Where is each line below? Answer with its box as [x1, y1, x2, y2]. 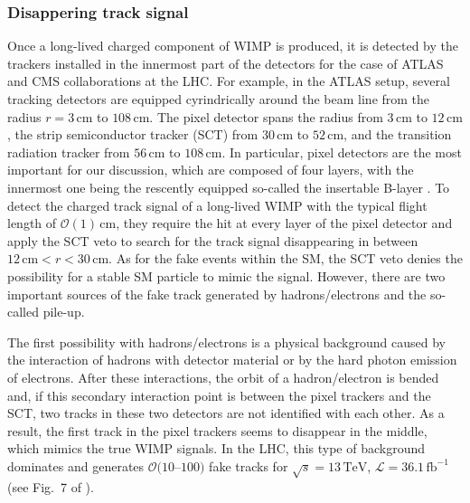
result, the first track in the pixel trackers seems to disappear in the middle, [7, 421, 428, 440]
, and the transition [343, 125, 452, 144]
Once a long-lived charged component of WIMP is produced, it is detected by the [7, 36, 458, 55]
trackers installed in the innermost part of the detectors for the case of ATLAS [7, 53, 444, 72]
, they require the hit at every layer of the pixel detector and [116, 214, 453, 233]
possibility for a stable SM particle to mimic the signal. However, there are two [7, 266, 446, 285]
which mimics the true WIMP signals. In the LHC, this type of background [7, 439, 425, 458]
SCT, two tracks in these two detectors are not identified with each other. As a [7, 403, 445, 422]
